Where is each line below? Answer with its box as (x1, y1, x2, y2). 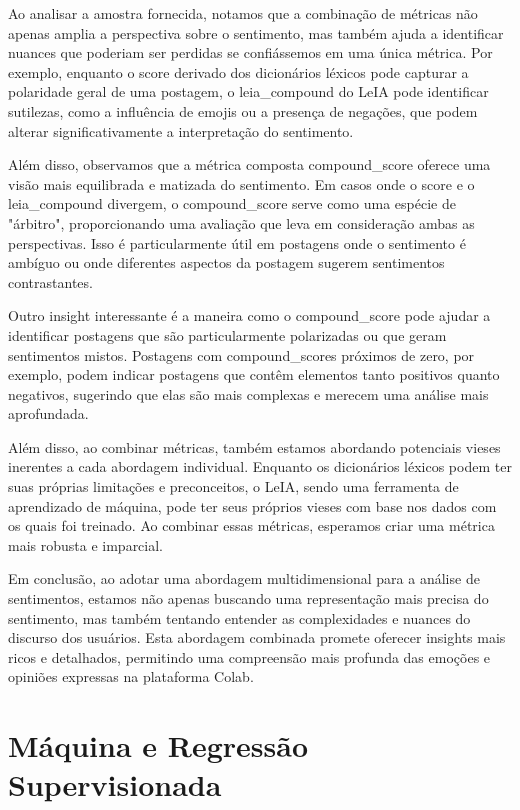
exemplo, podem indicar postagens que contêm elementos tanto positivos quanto (8, 364, 500, 385)
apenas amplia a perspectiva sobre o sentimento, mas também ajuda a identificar (8, 22, 504, 43)
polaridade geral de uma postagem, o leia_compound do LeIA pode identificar (8, 81, 489, 102)
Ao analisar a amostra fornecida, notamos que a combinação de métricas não (8, 3, 478, 23)
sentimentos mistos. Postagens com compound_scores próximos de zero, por (8, 344, 475, 365)
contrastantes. (8, 271, 93, 292)
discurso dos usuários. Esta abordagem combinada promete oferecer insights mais (8, 627, 506, 648)
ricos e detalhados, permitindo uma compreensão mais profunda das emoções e (8, 646, 491, 667)
